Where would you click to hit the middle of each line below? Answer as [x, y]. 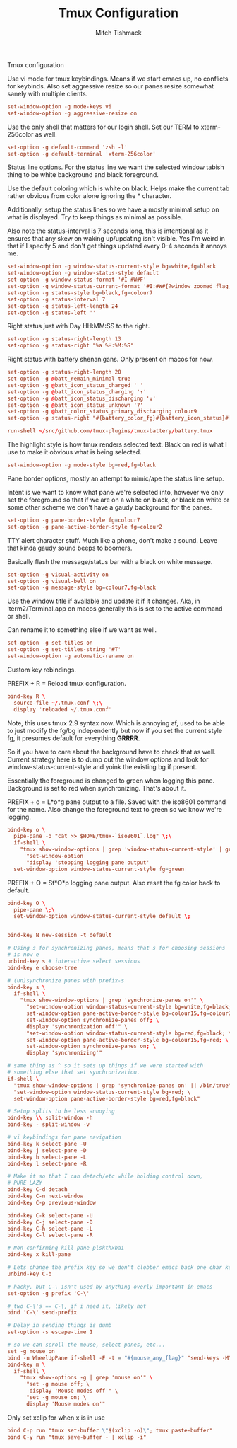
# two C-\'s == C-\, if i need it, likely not [77, 1306]
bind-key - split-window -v [49, 1125]
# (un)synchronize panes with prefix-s [66, 981]
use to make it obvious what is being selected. [75, 452]
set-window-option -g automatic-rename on [71, 656]
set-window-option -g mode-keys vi [60, 107]
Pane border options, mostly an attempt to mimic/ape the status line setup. [116, 478]
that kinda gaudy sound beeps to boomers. [70, 548]
